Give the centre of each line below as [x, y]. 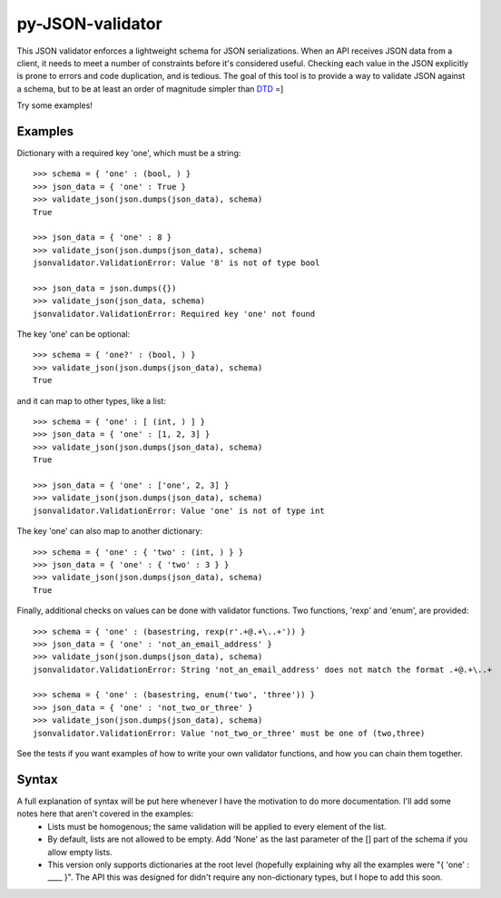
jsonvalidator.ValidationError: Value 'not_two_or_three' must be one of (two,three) [229, 733]
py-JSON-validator [89, 24]
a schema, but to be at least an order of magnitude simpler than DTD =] [150, 89]
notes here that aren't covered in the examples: [105, 814]
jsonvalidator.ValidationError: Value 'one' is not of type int [179, 510]
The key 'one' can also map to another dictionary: [110, 531]
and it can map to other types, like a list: [92, 400]
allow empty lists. [80, 852]
